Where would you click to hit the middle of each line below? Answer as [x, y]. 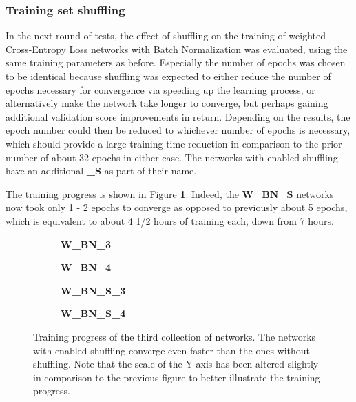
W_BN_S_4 [93, 313]
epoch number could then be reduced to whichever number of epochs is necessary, [178, 130]
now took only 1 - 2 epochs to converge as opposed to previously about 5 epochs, [177, 207]
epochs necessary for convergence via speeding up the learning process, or [160, 89]
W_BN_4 [86, 267]
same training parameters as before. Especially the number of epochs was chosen [176, 62]
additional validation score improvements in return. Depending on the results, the [178, 116]
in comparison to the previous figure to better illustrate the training [177, 377]
